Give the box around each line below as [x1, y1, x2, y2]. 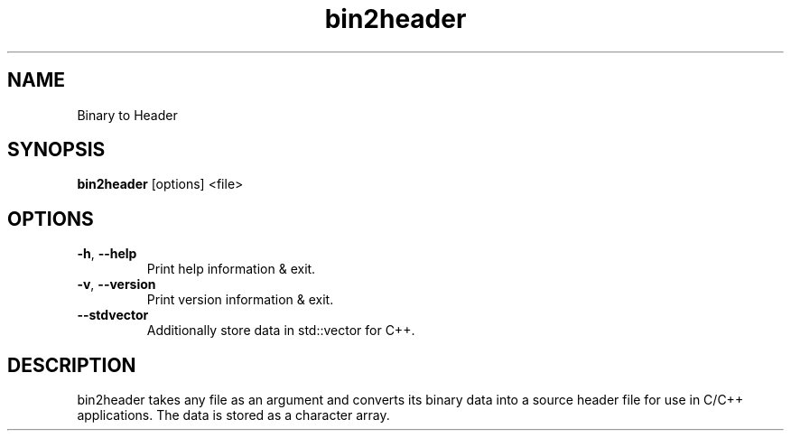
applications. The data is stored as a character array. [77, 407, 390, 424]
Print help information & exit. [146, 261, 316, 277]
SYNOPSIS [7, 138, 106, 162]
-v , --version [77, 276, 156, 293]
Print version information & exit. [146, 292, 334, 308]
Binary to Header [77, 107, 178, 123]
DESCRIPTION [7, 353, 136, 377]
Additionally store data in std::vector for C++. [146, 322, 415, 339]
